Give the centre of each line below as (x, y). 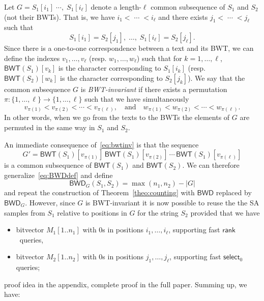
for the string (158, 212)
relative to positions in (92, 212)
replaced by (234, 192)
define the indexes (32, 58)
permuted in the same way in (50, 127)
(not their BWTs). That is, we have (60, 17)
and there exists (183, 17)
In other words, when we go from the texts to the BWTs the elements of (117, 117)
